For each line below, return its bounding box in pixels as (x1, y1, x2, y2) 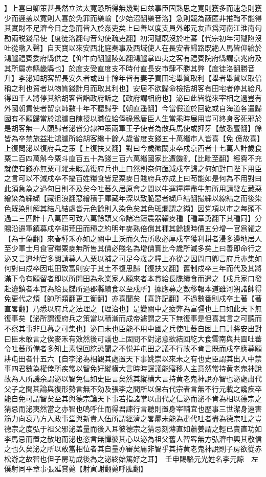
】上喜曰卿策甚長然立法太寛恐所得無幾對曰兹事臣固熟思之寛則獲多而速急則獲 (4, 3, 262, 13)
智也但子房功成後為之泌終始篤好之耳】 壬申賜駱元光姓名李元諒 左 (32, 453, 258, 464)
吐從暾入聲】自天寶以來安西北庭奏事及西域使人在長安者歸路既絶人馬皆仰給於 (4, 42, 262, 53)
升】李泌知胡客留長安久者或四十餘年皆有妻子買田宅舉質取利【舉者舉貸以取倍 (4, 73, 262, 83)
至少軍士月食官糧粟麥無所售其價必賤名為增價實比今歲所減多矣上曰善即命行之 (4, 243, 262, 254)
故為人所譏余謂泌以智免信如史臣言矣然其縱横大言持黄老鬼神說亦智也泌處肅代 (4, 373, 262, 383)
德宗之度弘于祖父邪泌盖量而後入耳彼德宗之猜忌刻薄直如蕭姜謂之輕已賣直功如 (4, 423, 262, 434)
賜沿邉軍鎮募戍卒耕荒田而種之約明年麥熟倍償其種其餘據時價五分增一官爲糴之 (4, 223, 262, 234)
